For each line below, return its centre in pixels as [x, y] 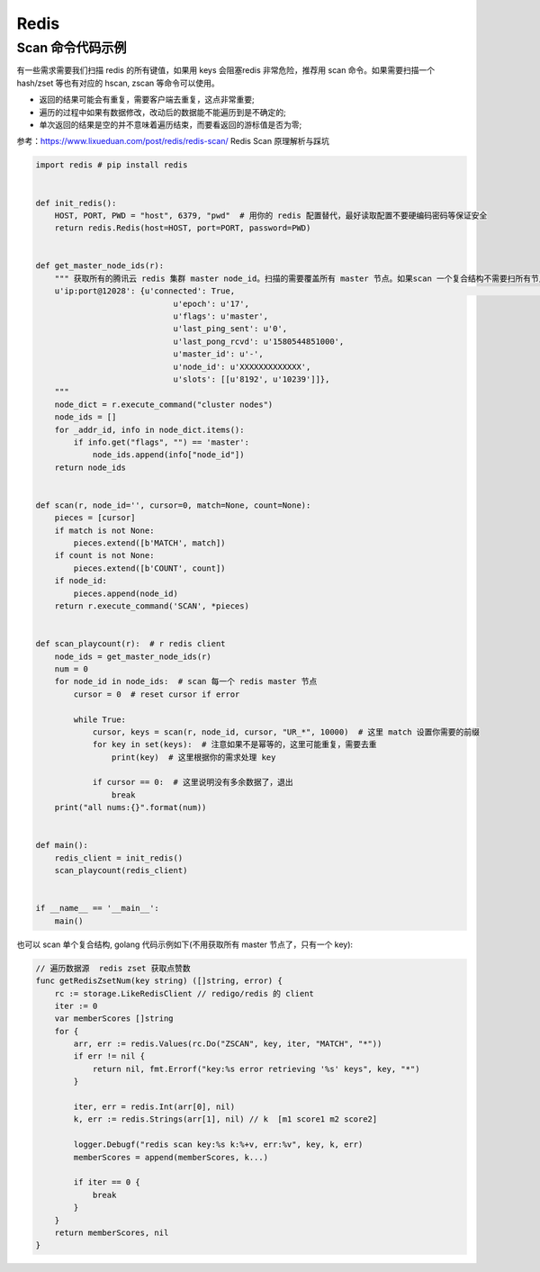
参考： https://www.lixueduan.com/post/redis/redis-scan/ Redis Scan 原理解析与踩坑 [173, 141]
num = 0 [72, 669]
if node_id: [81, 581]
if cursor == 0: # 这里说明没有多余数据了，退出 [193, 782]
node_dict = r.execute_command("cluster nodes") [164, 404]
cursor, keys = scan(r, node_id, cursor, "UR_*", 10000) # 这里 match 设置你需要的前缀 [286, 732]
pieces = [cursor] [95, 518]
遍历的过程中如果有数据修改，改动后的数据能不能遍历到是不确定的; [163, 112]
